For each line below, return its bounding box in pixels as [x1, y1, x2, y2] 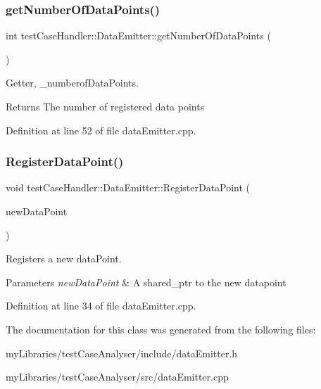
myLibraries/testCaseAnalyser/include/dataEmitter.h [6, 345, 238, 360]
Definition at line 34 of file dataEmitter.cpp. [6, 298, 196, 313]
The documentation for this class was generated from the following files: [6, 321, 316, 336]
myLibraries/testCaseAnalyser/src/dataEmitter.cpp [6, 369, 229, 384]
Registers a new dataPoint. [6, 251, 122, 266]
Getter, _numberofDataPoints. [6, 75, 139, 90]
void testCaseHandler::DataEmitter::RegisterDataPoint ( [6, 180, 251, 195]
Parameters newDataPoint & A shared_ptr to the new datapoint [6, 274, 287, 289]
